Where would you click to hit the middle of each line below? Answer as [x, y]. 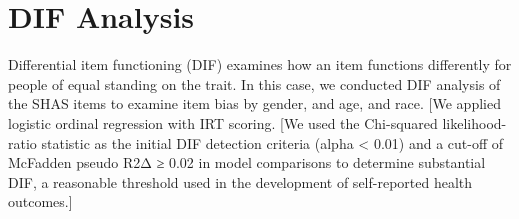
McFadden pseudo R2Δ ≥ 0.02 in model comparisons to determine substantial [247, 162]
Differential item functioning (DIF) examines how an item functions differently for [260, 64]
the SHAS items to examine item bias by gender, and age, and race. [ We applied [254, 103]
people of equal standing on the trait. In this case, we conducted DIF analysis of [254, 83]
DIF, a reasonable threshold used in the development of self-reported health [240, 181]
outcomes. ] [40, 201]
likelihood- [474, 122]
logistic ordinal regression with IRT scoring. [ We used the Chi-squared [223, 122]
